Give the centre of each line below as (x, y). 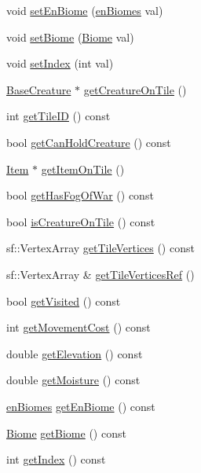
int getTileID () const (58, 116)
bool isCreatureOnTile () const (81, 221)
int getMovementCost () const (79, 327)
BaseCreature (39, 89)
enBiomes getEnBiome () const (81, 406)
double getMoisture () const (73, 380)
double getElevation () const (75, 353)
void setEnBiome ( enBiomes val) (85, 10)
